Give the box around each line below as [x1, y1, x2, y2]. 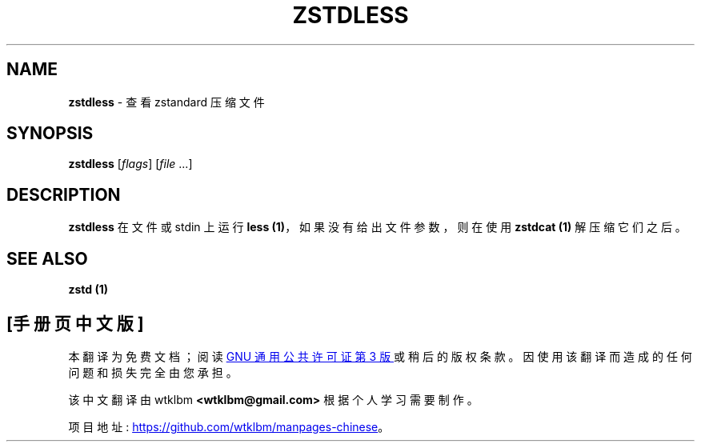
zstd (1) [68, 282, 108, 297]
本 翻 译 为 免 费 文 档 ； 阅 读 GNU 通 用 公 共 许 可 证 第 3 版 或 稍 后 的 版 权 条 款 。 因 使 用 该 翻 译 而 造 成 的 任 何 [68, 349, 692, 363]
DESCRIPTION [6, 184, 121, 205]
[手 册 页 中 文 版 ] [6, 313, 144, 334]
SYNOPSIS [6, 123, 94, 144]
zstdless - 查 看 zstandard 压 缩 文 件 [68, 94, 265, 109]
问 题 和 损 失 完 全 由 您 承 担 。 [68, 365, 238, 379]
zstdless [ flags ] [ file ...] [68, 157, 193, 171]
